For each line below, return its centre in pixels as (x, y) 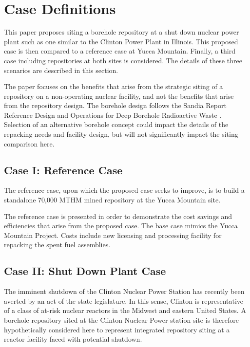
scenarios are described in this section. (61, 70)
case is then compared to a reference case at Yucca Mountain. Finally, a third (120, 51)
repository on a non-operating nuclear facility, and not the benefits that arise (119, 96)
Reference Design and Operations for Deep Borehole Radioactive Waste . (113, 115)
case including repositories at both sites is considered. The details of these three (123, 60)
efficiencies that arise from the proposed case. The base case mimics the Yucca (121, 226)
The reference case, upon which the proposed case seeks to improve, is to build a (124, 190)
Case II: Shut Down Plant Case (85, 271)
